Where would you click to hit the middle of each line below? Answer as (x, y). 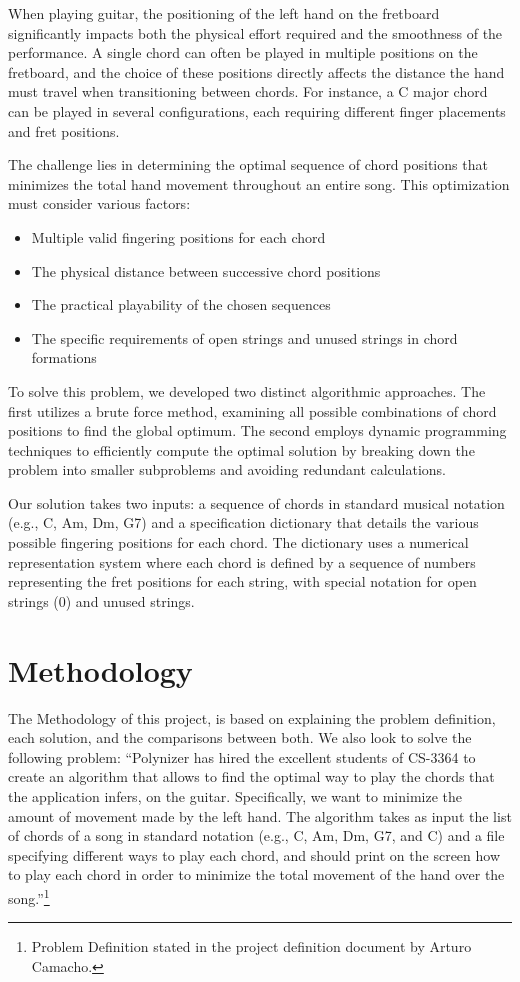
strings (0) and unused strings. (101, 600)
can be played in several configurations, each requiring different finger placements (257, 110)
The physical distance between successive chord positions (206, 270)
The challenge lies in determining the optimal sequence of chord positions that (248, 164)
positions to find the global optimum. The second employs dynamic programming (257, 430)
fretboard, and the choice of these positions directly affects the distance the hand (256, 71)
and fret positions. (64, 130)
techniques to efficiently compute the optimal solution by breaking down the (241, 449)
